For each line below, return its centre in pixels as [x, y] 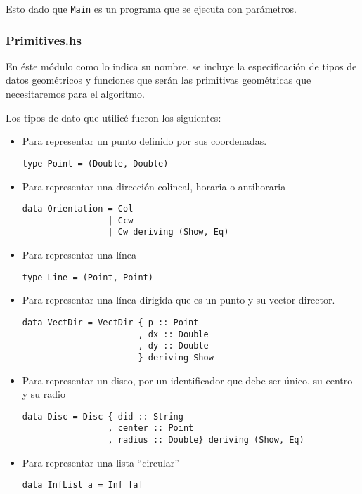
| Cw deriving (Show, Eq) [168, 232]
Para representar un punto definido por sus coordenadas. [144, 141]
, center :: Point [151, 428]
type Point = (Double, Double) [95, 163]
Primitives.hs [44, 40]
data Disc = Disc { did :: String [103, 416]
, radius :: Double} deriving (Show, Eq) [206, 440]
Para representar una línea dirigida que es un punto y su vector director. [179, 300]
